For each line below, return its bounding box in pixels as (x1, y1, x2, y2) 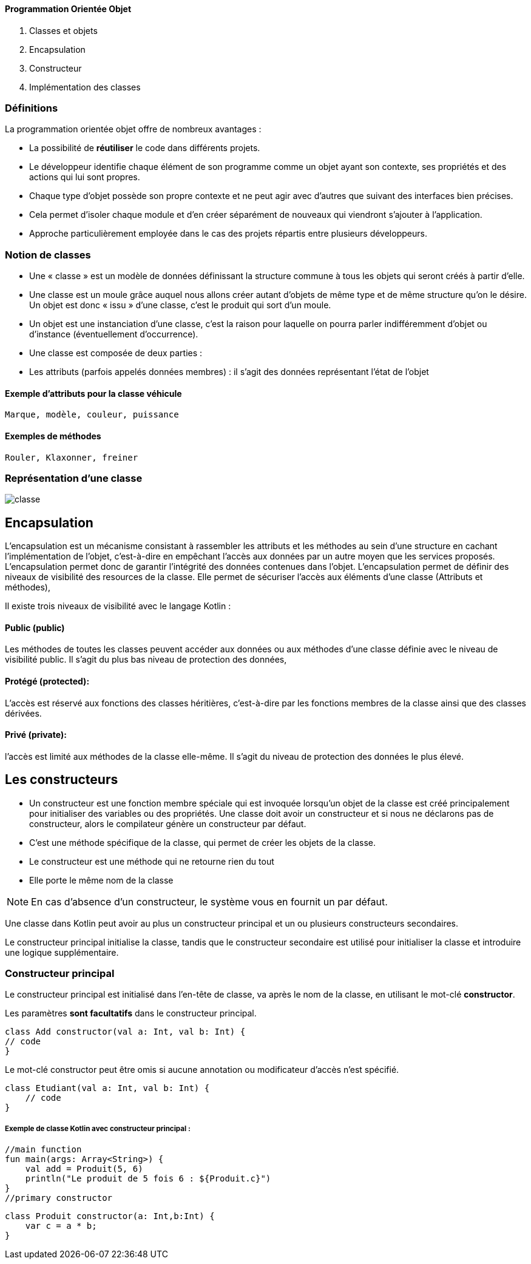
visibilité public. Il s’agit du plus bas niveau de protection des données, (5, 654, 287, 665)
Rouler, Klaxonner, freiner (5, 452, 138, 462)
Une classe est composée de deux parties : (29, 348, 203, 359)
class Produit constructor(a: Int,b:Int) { (5, 1211, 215, 1222)
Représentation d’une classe (5, 471, 143, 484)
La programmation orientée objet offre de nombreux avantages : (5, 124, 262, 135)
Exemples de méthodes (5, 430, 101, 441)
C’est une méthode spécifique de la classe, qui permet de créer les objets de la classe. (29, 837, 376, 848)
